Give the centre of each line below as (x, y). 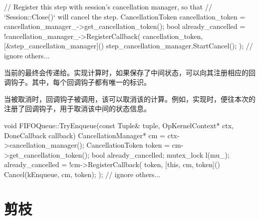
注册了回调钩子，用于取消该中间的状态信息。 (77, 109)
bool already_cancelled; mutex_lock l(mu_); (160, 154)
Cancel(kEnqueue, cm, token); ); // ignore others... (82, 174)
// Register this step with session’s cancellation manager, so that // (108, 6)
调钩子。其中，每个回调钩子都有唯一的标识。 (77, 82)
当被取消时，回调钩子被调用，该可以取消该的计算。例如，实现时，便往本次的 (130, 99)
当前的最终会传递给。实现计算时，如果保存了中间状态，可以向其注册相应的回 (130, 72)
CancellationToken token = (128, 145)
